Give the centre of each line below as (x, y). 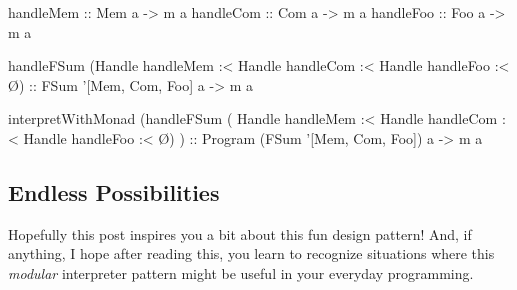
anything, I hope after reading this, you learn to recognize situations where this (251, 253)
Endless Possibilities (114, 191)
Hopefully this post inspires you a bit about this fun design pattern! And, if (240, 233)
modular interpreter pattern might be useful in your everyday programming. (241, 272)
